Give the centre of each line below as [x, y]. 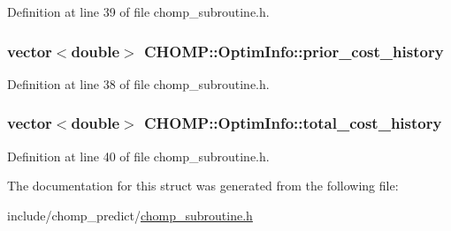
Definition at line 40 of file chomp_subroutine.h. [138, 156]
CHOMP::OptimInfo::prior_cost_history [294, 51]
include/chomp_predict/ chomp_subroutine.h [130, 215]
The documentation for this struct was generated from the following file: [203, 186]
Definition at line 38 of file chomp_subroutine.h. [138, 83]
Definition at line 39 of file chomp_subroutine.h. [138, 11]
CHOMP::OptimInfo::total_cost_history [293, 123]
